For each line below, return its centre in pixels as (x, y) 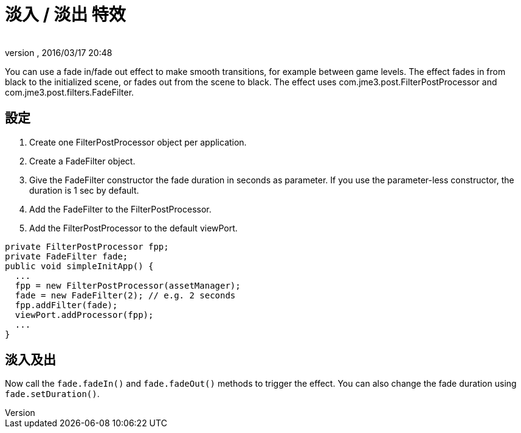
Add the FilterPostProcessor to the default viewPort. (133, 228)
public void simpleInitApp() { (79, 266)
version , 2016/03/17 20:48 (59, 52)
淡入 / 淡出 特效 (65, 15)
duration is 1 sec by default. (84, 190)
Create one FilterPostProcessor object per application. (138, 142)
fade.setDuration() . (52, 394)
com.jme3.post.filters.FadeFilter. (70, 92)
